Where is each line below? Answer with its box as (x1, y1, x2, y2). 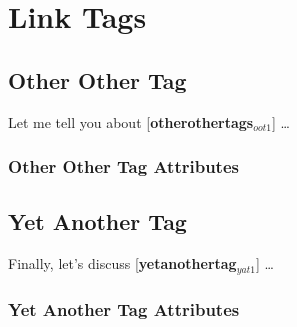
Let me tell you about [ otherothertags (8, 111, 254, 132)
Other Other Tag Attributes (8, 154, 239, 179)
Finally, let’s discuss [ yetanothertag (8, 253, 237, 274)
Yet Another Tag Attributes (8, 296, 240, 321)
